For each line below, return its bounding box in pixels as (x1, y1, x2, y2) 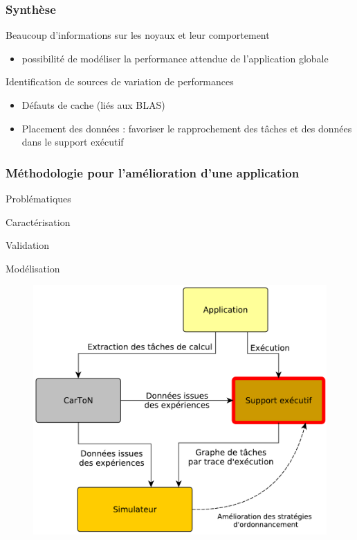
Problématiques (6, 191, 71, 205)
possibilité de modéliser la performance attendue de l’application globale (21, 51, 329, 65)
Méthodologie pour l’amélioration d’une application (6, 164, 300, 181)
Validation (6, 238, 50, 252)
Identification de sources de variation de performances (6, 74, 234, 89)
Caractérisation (6, 214, 71, 229)
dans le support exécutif (21, 134, 124, 149)
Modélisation (6, 261, 60, 275)
